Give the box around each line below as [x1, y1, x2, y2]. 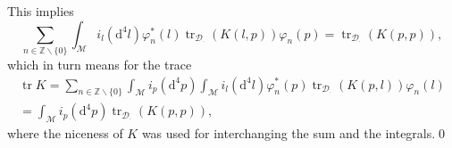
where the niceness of [7, 124, 123, 143]
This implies [7, 2, 74, 20]
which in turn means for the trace [7, 54, 192, 73]
